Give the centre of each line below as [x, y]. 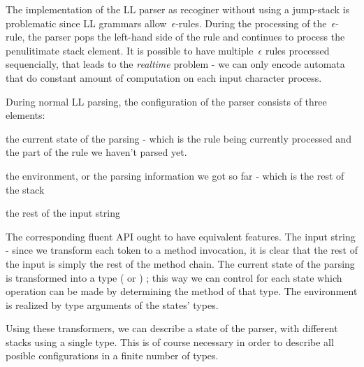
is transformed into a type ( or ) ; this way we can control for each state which [174, 277]
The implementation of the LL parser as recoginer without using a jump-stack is [178, 9]
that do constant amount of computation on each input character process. [164, 77]
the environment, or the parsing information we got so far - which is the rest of [175, 175]
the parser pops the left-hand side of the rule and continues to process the [186, 37]
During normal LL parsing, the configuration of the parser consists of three [166, 101]
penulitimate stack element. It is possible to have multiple [130, 50]
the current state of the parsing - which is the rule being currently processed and [179, 138]
